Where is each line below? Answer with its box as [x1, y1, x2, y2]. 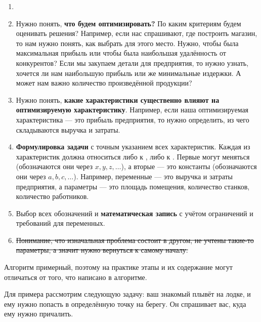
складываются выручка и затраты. [16, 124, 120, 135]
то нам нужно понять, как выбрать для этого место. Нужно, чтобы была [16, 37, 239, 48]
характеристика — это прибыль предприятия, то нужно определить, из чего [16, 114, 249, 125]
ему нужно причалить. [4, 308, 73, 319]
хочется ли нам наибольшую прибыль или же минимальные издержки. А [16, 67, 241, 78]
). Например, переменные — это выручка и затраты [73, 171, 233, 181]
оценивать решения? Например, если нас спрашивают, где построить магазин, [16, 28, 257, 38]
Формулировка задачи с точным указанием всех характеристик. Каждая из [16, 141, 250, 152]
